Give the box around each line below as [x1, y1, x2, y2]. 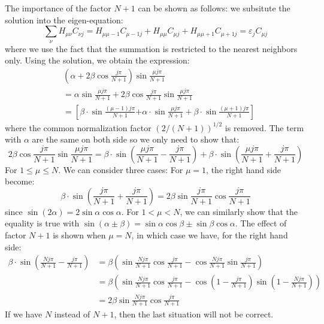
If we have [5, 308, 43, 320]
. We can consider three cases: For [58, 163, 183, 175]
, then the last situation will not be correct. [114, 308, 274, 320]
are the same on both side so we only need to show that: [32, 133, 240, 146]
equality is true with [5, 217, 80, 229]
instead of [54, 308, 90, 320]
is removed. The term [225, 121, 304, 134]
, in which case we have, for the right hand [131, 229, 288, 241]
